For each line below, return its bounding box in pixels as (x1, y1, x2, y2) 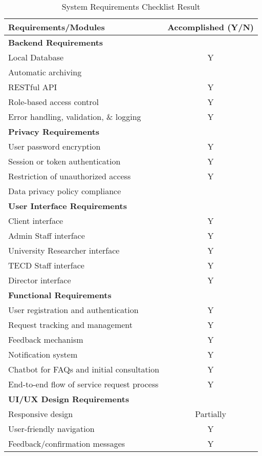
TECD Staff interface (8, 259, 84, 271)
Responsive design (8, 408, 73, 420)
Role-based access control (8, 96, 99, 108)
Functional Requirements (8, 289, 112, 301)
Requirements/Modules (8, 21, 105, 33)
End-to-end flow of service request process (8, 378, 159, 390)
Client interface (8, 215, 63, 226)
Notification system (8, 348, 78, 360)
